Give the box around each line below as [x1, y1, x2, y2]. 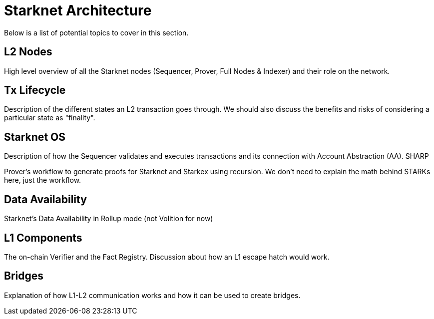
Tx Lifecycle [4, 84, 66, 97]
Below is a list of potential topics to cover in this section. [4, 28, 189, 37]
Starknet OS [4, 130, 65, 143]
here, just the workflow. [4, 176, 81, 185]
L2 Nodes [4, 45, 52, 58]
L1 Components [4, 231, 82, 244]
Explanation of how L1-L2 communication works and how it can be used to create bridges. [4, 291, 301, 300]
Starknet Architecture [4, 2, 152, 19]
